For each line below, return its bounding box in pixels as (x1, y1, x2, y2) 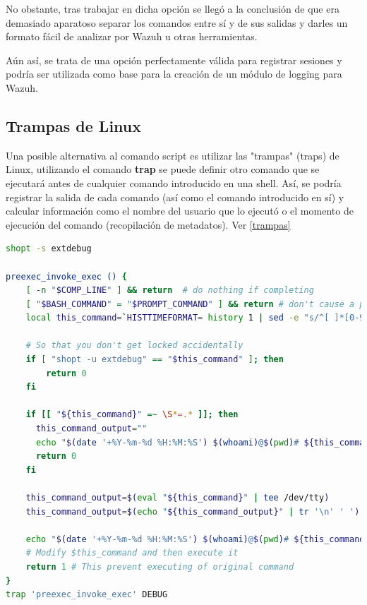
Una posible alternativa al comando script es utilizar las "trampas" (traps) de (6, 148, 339, 162)
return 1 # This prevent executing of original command (25, 561, 294, 572)
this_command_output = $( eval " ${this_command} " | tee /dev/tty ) (25, 493, 330, 503)
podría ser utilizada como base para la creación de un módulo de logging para (6, 66, 342, 81)
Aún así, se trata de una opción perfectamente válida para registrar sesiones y (6, 52, 342, 67)
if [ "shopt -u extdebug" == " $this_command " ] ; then (25, 354, 284, 365)
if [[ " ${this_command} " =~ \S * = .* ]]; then (25, 409, 239, 420)
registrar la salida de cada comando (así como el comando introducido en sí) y (6, 189, 344, 204)
